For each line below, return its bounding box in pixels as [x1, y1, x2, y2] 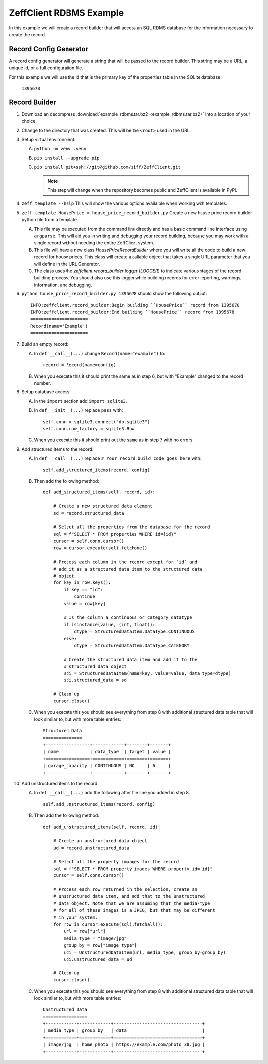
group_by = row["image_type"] [64, 943, 137, 948]
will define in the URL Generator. [34, 261, 100, 267]
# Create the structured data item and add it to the [64, 657, 198, 662]
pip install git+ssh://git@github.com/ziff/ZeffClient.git [34, 164, 181, 170]
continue [74, 594, 95, 599]
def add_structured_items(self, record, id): [43, 489, 156, 495]
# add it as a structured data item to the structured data [53, 566, 203, 572]
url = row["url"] [64, 928, 106, 934]
